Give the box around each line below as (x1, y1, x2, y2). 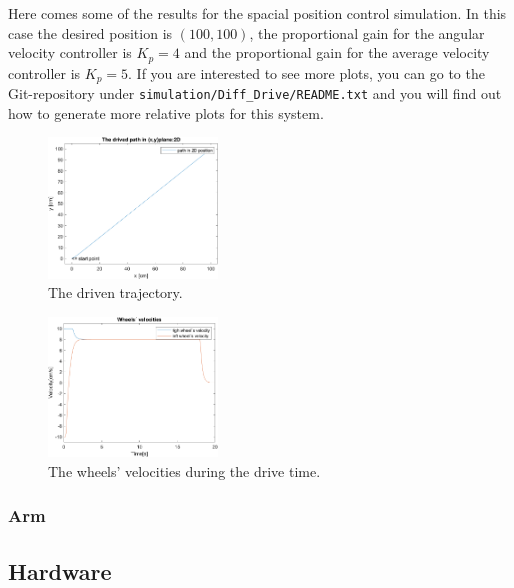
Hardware (8, 555, 112, 586)
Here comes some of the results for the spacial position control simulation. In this (8, 3, 507, 23)
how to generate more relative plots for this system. (8, 102, 324, 123)
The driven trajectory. (48, 282, 183, 303)
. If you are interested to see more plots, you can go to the (128, 62, 485, 83)
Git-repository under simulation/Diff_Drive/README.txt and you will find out (8, 83, 502, 104)
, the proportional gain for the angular (249, 22, 485, 43)
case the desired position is (8, 22, 173, 43)
